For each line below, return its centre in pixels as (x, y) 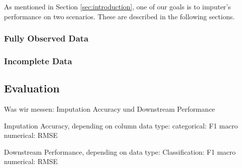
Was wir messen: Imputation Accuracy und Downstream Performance (110, 109)
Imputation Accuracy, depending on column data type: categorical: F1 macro (121, 125)
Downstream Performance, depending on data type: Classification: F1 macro (120, 151)
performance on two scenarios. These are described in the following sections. (120, 16)
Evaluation (32, 88)
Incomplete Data (38, 61)
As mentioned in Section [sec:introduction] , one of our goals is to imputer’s (118, 6)
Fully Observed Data (46, 38)
